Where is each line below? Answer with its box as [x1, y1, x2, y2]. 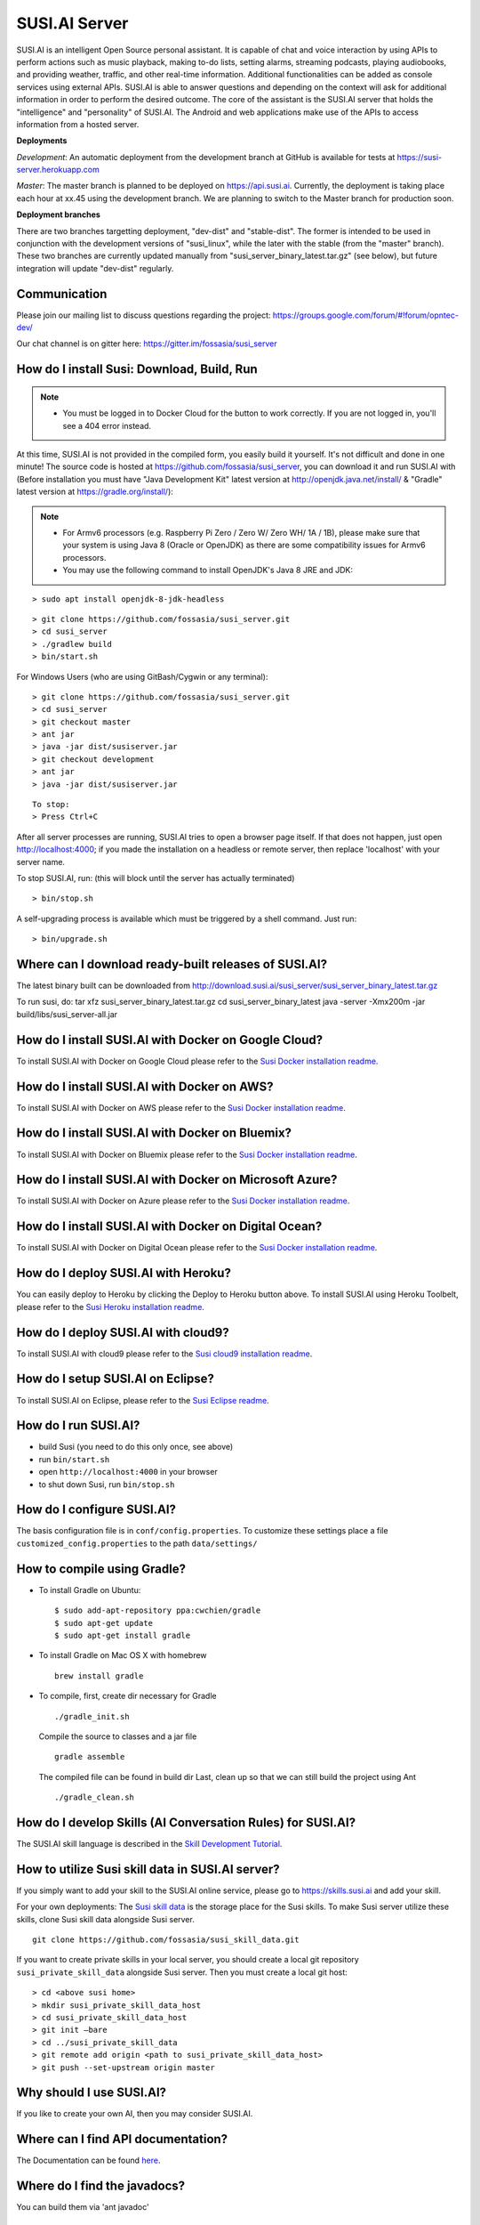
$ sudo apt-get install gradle [54, 1630, 191, 1640]
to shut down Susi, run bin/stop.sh [38, 1478, 175, 1490]
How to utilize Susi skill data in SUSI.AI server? [16, 1861, 280, 1877]
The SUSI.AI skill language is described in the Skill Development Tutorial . [16, 1838, 283, 1849]
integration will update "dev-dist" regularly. [16, 263, 174, 273]
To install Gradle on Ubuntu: [38, 1584, 141, 1595]
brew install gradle [54, 1671, 144, 1681]
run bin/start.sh [38, 1453, 110, 1464]
